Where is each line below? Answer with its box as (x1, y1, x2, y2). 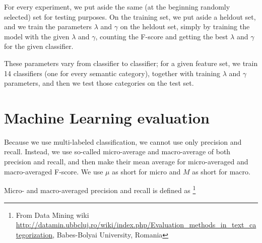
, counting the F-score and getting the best (95, 31, 228, 41)
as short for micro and (112, 166, 181, 176)
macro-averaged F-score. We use (4, 166, 103, 176)
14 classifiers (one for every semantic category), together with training (4, 68, 221, 78)
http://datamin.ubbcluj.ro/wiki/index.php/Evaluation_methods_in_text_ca (16, 219, 256, 230)
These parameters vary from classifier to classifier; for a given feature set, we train (4, 57, 258, 68)
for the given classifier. (4, 41, 74, 51)
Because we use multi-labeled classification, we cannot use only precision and (4, 136, 242, 147)
